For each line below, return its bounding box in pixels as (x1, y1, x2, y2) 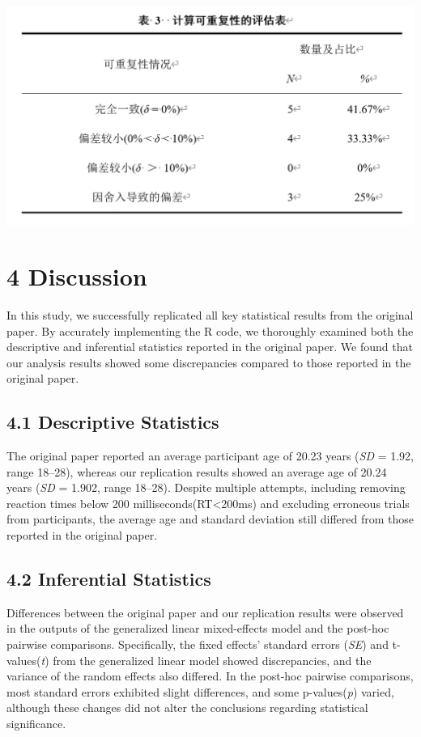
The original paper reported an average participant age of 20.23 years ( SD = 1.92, (6, 447, 414, 464)
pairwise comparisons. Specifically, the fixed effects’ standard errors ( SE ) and (6, 636, 389, 653)
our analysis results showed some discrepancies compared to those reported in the (6, 354, 411, 371)
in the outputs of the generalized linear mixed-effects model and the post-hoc (6, 620, 389, 637)
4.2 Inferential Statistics (6, 566, 211, 591)
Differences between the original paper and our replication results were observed (6, 604, 404, 621)
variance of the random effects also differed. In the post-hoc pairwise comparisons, (6, 667, 414, 684)
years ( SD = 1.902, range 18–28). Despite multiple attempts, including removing (6, 479, 406, 496)
